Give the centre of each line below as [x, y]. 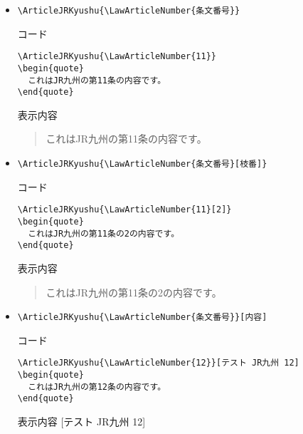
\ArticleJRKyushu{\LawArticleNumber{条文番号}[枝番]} [142, 164]
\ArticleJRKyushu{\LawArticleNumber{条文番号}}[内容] [142, 317]
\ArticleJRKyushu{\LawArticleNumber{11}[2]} [124, 210]
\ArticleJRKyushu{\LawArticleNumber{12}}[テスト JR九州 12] [158, 363]
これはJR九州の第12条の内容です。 [97, 387]
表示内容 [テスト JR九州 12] [81, 421]
